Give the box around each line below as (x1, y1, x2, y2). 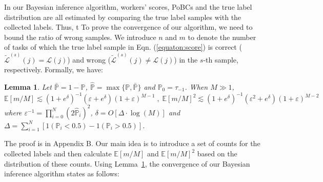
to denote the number (188, 31, 256, 42)
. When (185, 82, 208, 92)
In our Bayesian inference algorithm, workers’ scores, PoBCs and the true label (4, 2, 252, 12)
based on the (197, 148, 237, 159)
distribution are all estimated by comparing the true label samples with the (4, 11, 241, 22)
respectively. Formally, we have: (4, 64, 103, 75)
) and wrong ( (67, 54, 111, 65)
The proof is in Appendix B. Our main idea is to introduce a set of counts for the (4, 138, 260, 149)
